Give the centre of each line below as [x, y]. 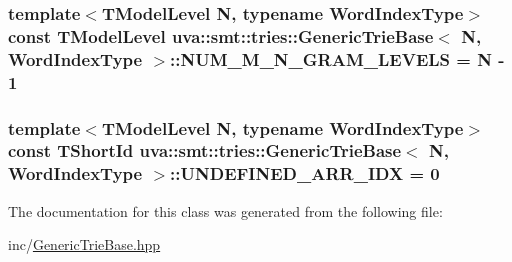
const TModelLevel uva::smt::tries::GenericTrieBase [221, 35]
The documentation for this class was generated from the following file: [225, 210]
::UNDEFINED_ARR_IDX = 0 [305, 173]
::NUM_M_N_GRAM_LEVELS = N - [337, 58]
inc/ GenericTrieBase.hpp [84, 244]
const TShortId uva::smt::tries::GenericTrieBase [205, 150]
